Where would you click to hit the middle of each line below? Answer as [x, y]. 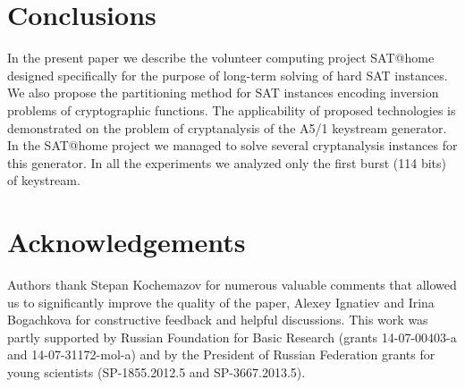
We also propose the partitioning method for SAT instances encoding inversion [223, 93]
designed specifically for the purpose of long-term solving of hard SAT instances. [228, 75]
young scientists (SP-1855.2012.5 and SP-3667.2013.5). [156, 371]
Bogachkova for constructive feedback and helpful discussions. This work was [218, 320]
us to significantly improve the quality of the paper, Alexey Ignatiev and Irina [221, 302]
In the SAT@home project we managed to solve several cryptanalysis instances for [232, 145]
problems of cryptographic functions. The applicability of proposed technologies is [232, 110]
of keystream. [44, 180]
